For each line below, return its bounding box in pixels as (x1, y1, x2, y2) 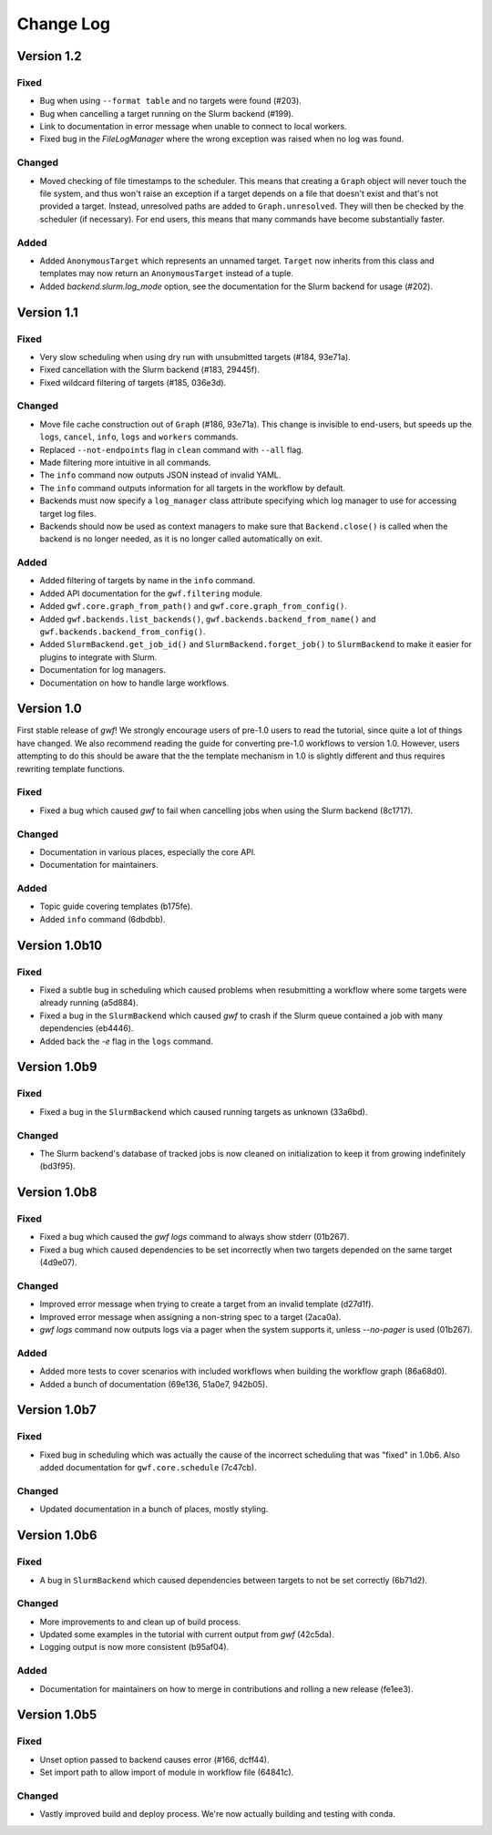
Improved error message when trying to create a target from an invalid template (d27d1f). (39, 1299, 374, 1310)
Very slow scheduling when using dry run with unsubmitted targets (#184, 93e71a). (39, 351, 351, 362)
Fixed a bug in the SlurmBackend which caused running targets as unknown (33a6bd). (39, 1106, 368, 1117)
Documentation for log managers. (39, 665, 166, 675)
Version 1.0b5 (16, 1707, 97, 1723)
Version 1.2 (16, 48, 82, 64)
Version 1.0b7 (16, 1402, 97, 1417)
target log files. (39, 508, 97, 519)
